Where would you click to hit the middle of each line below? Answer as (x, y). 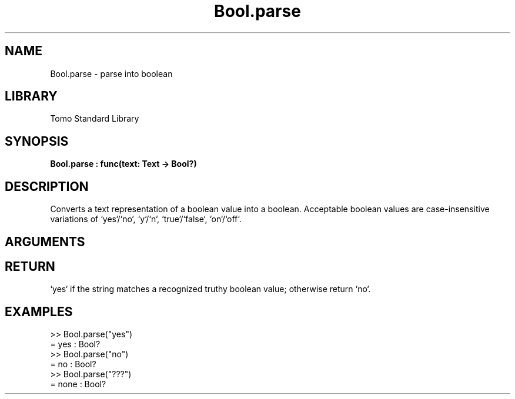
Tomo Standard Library (95, 119)
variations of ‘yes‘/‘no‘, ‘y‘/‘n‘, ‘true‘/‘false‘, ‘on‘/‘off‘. (146, 219)
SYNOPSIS (37, 141)
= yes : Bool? (75, 344)
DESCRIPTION (47, 186)
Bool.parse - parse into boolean (111, 73)
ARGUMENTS (45, 242)
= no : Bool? (73, 364)
